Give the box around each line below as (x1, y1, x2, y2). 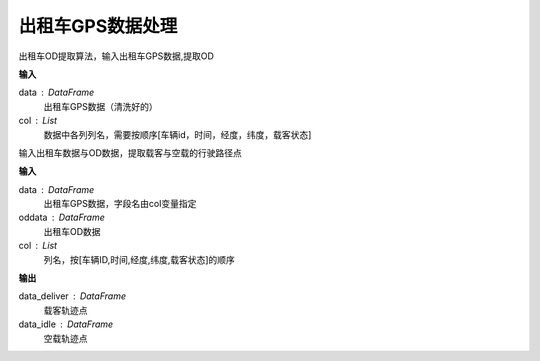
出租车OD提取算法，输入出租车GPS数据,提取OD (18, 50, 215, 62)
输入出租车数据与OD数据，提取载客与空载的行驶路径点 (18, 146, 242, 159)
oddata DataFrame (18, 211, 105, 224)
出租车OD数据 (43, 225, 101, 237)
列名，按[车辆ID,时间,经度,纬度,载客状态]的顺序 (43, 253, 235, 265)
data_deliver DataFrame (18, 290, 127, 302)
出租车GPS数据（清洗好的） (43, 100, 159, 112)
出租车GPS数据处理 (18, 15, 178, 37)
